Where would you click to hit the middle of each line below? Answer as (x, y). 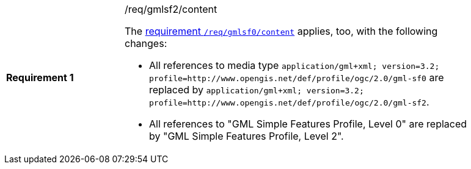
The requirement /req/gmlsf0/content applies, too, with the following (281, 31)
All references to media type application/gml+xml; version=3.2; (294, 65)
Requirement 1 (40, 77)
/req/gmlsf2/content (171, 9)
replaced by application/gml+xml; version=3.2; (257, 90)
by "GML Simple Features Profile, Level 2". (246, 136)
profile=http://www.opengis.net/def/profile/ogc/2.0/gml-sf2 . (289, 102)
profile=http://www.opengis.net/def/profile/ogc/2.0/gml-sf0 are (297, 77)
